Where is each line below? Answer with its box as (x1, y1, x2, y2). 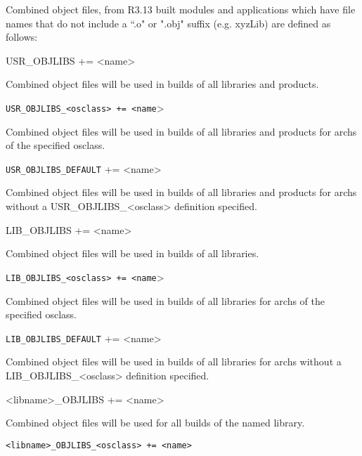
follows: (6, 30, 38, 44)
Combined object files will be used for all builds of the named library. (6, 415, 305, 430)
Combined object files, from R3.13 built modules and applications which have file (6, 2, 356, 16)
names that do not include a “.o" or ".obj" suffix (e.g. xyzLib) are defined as (6, 15, 331, 30)
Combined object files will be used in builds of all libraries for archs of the (6, 293, 325, 308)
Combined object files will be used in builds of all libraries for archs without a (6, 354, 342, 369)
